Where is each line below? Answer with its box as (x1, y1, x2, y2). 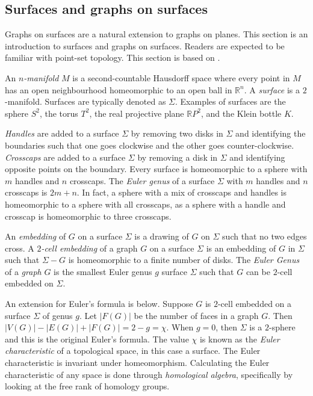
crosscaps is (5, 186, 48, 199)
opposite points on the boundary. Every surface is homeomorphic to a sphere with (5, 162, 308, 175)
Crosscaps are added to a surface (5, 150, 126, 163)
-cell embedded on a (217, 297, 292, 310)
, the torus (39, 107, 78, 119)
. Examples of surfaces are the (175, 95, 286, 108)
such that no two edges (222, 230, 307, 243)
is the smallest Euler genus (54, 265, 152, 277)
